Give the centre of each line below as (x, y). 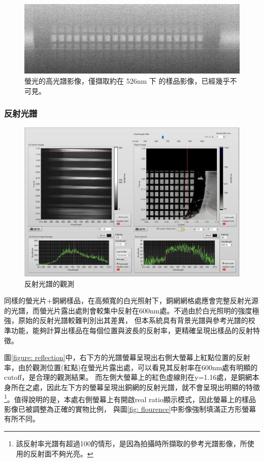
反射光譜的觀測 (49, 283)
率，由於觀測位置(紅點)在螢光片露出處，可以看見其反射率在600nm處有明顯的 (131, 367)
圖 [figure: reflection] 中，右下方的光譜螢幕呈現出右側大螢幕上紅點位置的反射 (127, 357)
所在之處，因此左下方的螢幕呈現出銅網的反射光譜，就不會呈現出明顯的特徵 (135, 387)
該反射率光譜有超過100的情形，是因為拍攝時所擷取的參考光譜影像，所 (131, 443)
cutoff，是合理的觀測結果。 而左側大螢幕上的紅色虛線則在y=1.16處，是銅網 (128, 377)
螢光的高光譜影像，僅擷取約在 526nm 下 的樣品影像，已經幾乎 (127, 81)
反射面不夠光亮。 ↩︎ (62, 453)
